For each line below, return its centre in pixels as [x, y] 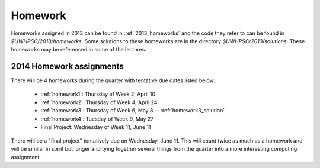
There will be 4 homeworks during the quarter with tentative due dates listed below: [113, 80]
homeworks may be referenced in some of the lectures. [79, 50]
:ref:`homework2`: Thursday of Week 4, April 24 [99, 102]
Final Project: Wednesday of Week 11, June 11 [96, 127]
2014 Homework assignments [67, 67]
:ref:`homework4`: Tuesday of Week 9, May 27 [97, 119]
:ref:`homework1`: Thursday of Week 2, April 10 [98, 94]
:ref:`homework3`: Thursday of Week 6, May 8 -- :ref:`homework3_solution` [133, 111]
